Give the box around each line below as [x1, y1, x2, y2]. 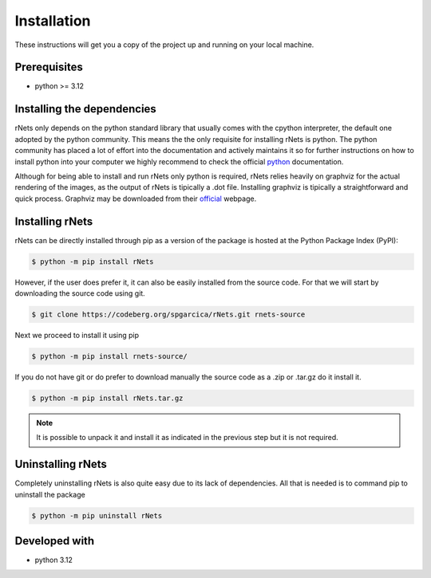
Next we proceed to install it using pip [14, 330, 140, 340]
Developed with [14, 534, 95, 548]
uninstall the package [14, 490, 85, 499]
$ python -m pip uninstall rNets [31, 511, 163, 520]
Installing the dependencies [14, 102, 157, 116]
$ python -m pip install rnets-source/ [31, 352, 188, 360]
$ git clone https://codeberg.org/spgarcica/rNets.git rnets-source [31, 309, 306, 319]
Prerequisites [14, 61, 83, 74]
